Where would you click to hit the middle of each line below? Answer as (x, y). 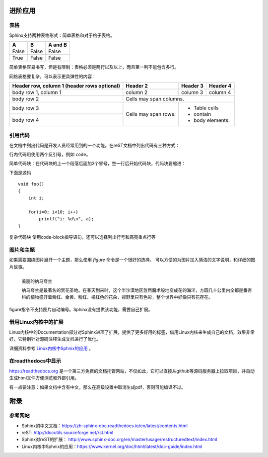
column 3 (192, 92)
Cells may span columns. (155, 98)
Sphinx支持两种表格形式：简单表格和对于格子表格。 (62, 35)
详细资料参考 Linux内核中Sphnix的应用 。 (51, 348)
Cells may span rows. (151, 114)
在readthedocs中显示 (35, 361)
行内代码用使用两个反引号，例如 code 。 (50, 155)
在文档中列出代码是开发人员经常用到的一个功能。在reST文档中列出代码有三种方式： (95, 145)
